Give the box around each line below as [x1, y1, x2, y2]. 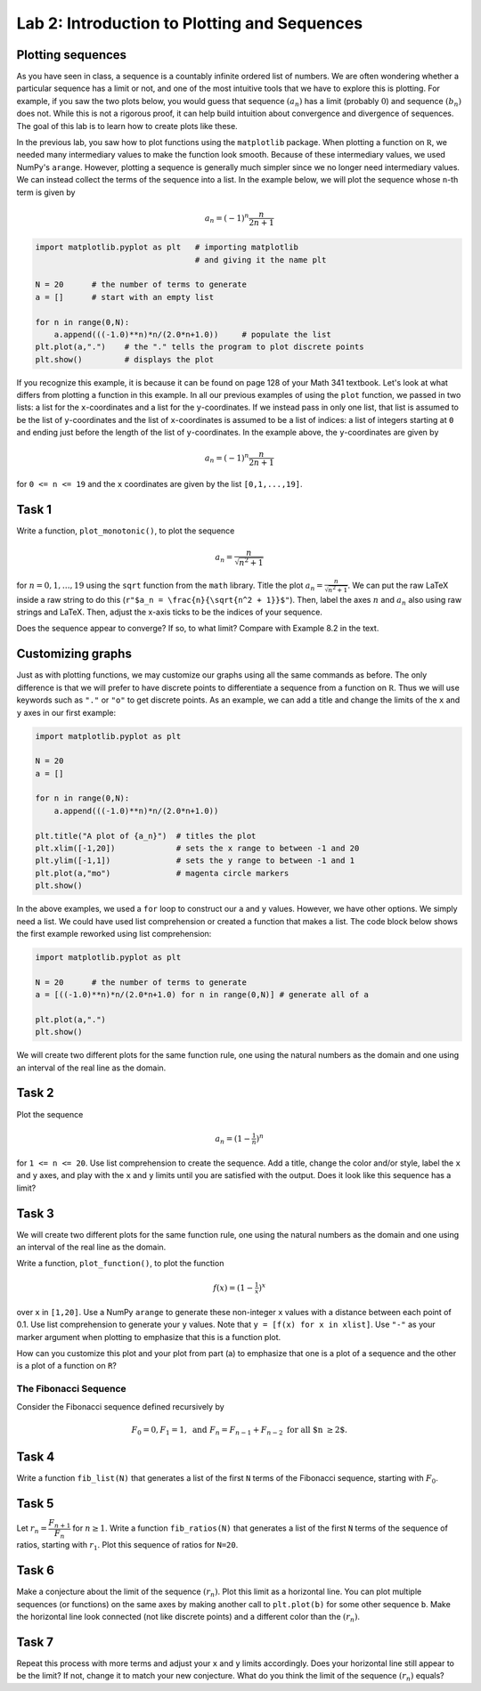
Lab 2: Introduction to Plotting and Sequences [16, 13, 363, 33]
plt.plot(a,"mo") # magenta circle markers [35, 868, 289, 878]
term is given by [16, 187, 76, 198]
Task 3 [16, 1206, 55, 1221]
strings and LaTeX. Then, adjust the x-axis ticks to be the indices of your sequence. [16, 606, 322, 618]
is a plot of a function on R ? [16, 1361, 118, 1371]
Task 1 [16, 502, 53, 517]
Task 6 [16, 1563, 55, 1578]
